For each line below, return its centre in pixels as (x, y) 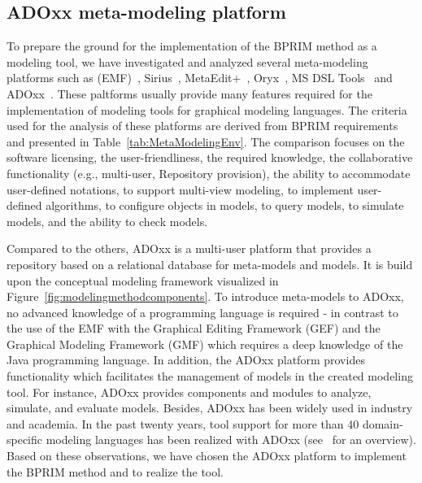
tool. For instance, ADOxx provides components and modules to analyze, (189, 392)
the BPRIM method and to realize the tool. (115, 471)
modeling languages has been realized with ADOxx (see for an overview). (231, 439)
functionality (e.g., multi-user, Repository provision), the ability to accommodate (209, 173)
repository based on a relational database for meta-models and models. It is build (210, 264)
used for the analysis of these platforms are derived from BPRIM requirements (202, 126)
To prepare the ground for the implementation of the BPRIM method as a (192, 46)
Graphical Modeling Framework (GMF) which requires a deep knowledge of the (205, 344)
